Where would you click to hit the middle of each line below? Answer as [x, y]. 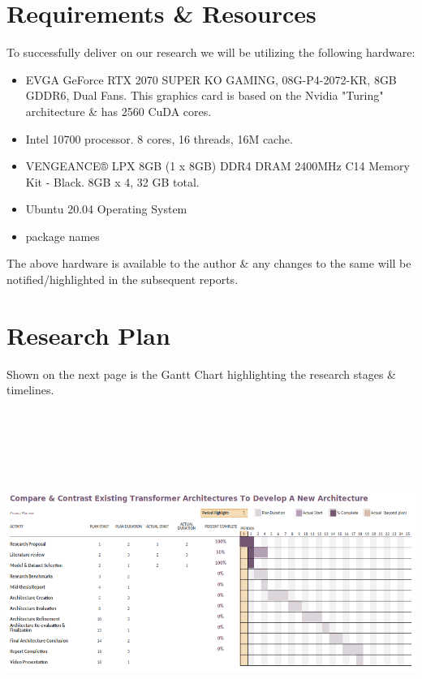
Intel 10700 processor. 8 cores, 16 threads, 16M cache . [159, 138]
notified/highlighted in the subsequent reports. [123, 279]
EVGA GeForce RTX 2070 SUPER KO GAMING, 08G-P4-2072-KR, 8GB [211, 79]
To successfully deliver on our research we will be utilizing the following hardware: [211, 52]
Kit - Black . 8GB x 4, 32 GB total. [112, 181]
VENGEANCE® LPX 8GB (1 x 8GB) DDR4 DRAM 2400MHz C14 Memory [217, 166]
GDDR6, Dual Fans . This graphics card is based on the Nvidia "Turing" [205, 95]
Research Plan [88, 335]
